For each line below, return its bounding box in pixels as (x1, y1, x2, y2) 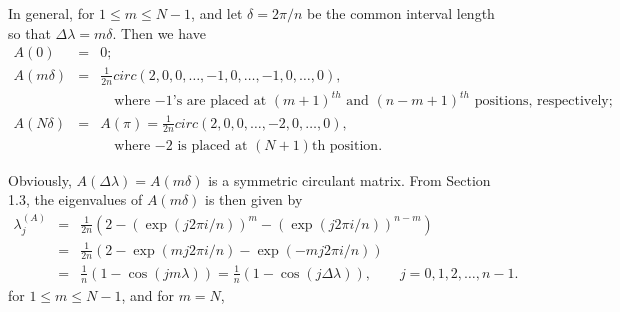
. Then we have (112, 22, 206, 43)
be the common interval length (307, 3, 495, 23)
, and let (191, 3, 243, 23)
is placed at (177, 138, 248, 153)
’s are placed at (172, 94, 267, 109)
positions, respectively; (474, 94, 613, 109)
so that (8, 22, 51, 43)
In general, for (8, 3, 95, 23)
